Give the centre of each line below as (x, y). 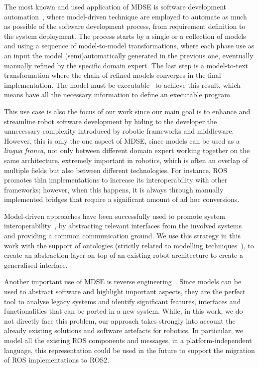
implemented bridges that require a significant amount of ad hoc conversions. (122, 199)
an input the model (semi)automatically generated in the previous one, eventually (129, 55)
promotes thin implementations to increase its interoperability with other (116, 180)
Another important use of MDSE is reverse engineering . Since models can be (123, 281)
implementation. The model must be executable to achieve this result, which (123, 85)
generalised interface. (36, 265)
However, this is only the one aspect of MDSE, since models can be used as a (122, 140)
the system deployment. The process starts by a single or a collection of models (125, 36)
